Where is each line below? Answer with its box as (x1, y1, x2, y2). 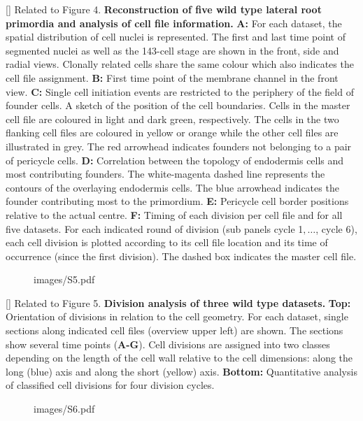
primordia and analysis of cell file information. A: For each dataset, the (6, 15, 342, 30)
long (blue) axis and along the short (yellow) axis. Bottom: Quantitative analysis (6, 364, 357, 378)
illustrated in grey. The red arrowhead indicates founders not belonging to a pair (6, 138, 352, 153)
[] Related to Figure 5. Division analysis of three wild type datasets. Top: (6, 295, 351, 310)
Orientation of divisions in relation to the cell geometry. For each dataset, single (6, 309, 348, 324)
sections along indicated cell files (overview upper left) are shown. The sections (6, 323, 343, 338)
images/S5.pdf (34, 272, 95, 287)
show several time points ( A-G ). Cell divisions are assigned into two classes (6, 336, 330, 351)
